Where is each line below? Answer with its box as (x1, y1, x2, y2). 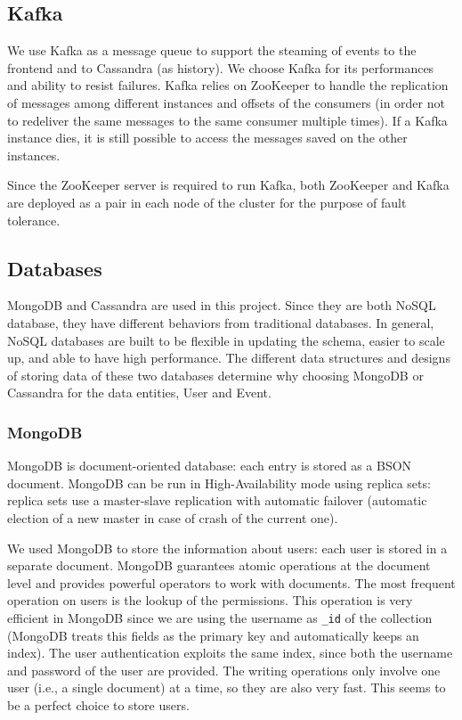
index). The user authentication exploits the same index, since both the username (7, 643, 453, 662)
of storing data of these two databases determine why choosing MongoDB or (7, 365, 424, 384)
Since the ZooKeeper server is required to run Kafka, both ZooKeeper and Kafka (7, 176, 450, 194)
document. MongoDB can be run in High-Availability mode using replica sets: (7, 473, 431, 492)
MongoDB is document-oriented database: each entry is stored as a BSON (7, 456, 412, 475)
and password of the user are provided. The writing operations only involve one (7, 660, 441, 679)
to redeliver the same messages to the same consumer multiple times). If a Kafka (7, 110, 448, 129)
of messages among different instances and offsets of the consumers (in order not (7, 93, 445, 111)
